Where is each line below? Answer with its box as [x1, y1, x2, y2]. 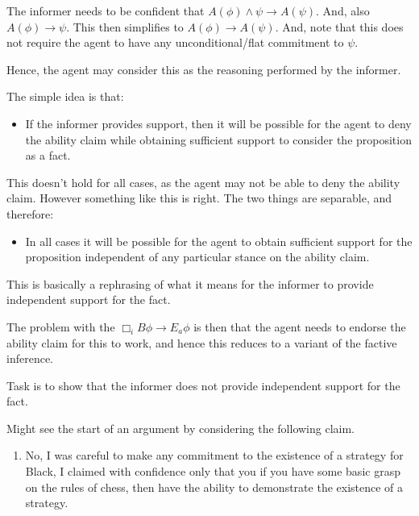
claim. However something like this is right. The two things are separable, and [6, 189, 392, 206]
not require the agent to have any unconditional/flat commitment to [6, 34, 344, 51]
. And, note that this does [275, 18, 404, 35]
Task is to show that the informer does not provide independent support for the [6, 377, 400, 393]
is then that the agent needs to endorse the [193, 318, 406, 335]
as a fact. [25, 147, 71, 164]
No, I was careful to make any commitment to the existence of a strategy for [25, 447, 404, 464]
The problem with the [6, 318, 115, 335]
